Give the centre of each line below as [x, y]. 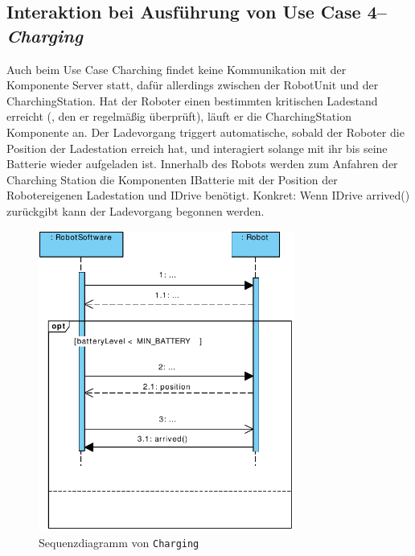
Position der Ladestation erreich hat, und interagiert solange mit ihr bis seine [197, 148]
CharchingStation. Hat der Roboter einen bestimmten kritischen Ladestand [192, 100]
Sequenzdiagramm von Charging [119, 542]
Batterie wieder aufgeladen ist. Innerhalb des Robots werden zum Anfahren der [202, 164]
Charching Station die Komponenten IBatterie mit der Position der [172, 179]
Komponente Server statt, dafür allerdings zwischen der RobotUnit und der [193, 85]
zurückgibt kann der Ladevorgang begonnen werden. [136, 210]
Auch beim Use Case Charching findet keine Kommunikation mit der [177, 69]
